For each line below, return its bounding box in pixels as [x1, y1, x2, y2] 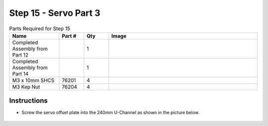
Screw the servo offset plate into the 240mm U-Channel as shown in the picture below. [21, 110, 200, 116]
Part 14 [12, 70, 29, 77]
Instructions [9, 97, 48, 105]
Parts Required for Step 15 [9, 25, 70, 32]
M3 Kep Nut [12, 83, 41, 90]
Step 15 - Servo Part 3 [9, 7, 101, 18]
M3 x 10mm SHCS [12, 77, 55, 84]
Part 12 [12, 51, 29, 58]
